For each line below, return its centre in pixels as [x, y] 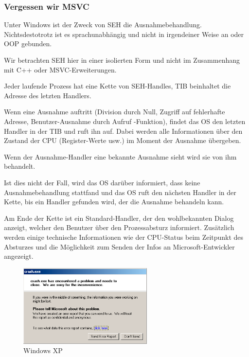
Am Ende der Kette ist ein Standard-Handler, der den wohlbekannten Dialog [119, 218]
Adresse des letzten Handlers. [48, 95]
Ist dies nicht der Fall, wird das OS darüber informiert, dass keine [102, 182]
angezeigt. [19, 256]
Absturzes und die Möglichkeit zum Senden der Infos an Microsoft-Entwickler [119, 246]
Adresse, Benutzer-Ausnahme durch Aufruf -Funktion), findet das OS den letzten [125, 121]
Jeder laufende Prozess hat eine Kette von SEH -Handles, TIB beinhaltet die [117, 86]
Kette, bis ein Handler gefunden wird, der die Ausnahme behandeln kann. [114, 202]
